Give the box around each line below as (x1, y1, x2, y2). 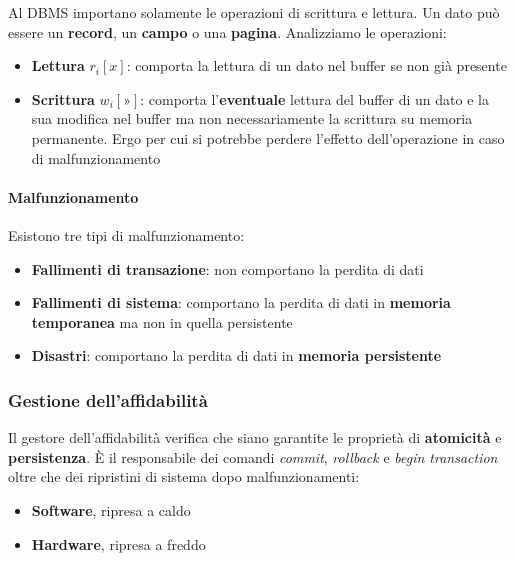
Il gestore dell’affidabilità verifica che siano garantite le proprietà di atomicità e (8, 427, 502, 448)
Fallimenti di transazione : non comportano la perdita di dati (31, 258, 424, 279)
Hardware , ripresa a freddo (31, 533, 206, 554)
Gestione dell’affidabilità (8, 387, 208, 412)
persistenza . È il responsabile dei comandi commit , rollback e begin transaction (8, 446, 498, 467)
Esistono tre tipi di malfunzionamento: (8, 224, 245, 245)
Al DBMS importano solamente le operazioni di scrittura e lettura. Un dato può (8, 2, 500, 22)
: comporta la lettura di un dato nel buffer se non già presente (126, 55, 507, 76)
